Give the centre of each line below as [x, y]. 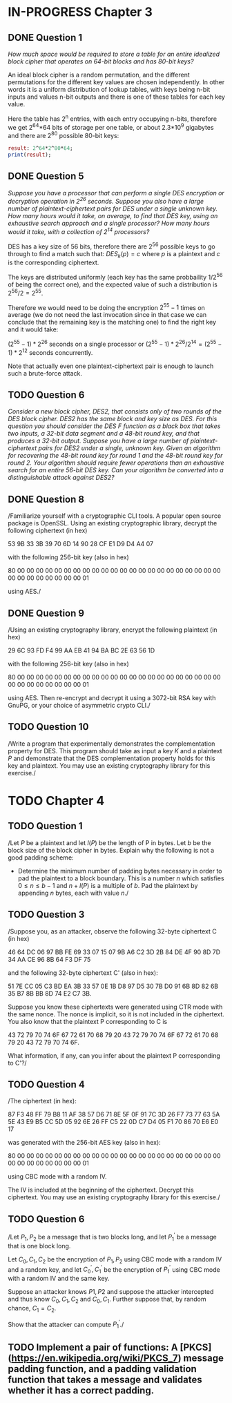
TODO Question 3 [46, 915]
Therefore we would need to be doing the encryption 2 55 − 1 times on [107, 307]
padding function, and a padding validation [103, 1369]
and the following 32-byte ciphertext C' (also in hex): [83, 973]
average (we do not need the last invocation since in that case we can [107, 315]
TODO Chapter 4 [56, 801]
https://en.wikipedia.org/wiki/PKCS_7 [94, 1358]
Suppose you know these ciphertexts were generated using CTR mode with [115, 1007]
